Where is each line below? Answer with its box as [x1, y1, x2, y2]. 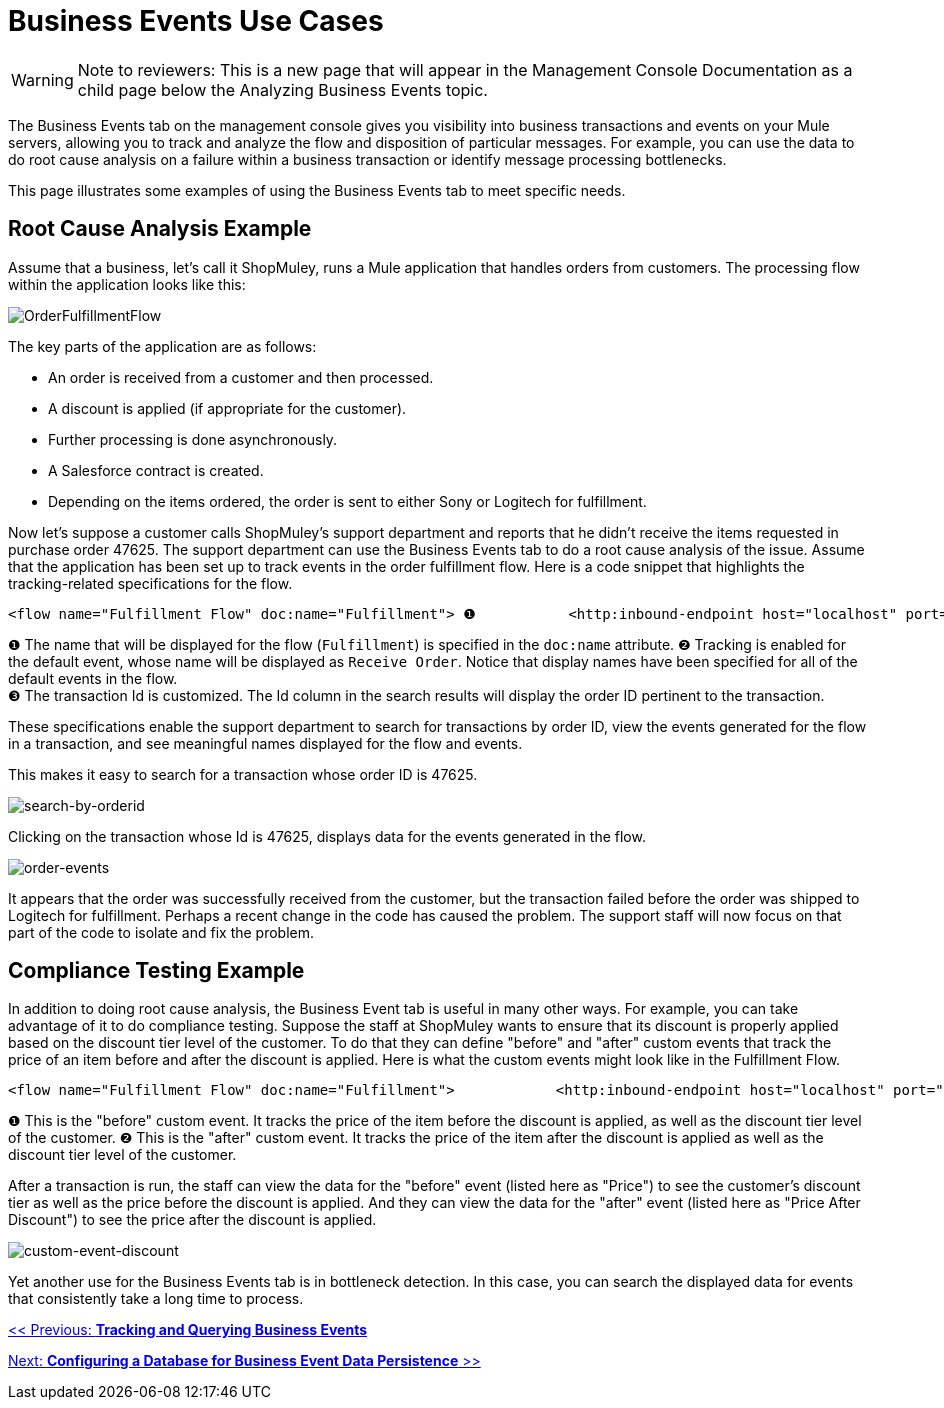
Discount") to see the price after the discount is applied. [8, 1211, 377, 1229]
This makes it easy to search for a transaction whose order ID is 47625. [8, 765, 478, 783]
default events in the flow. [8, 669, 178, 687]
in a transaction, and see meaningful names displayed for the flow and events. [8, 734, 523, 752]
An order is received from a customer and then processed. [48, 368, 434, 386]
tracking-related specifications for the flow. [8, 574, 293, 592]
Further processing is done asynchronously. [48, 430, 338, 448]
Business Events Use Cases [8, 4, 384, 38]
